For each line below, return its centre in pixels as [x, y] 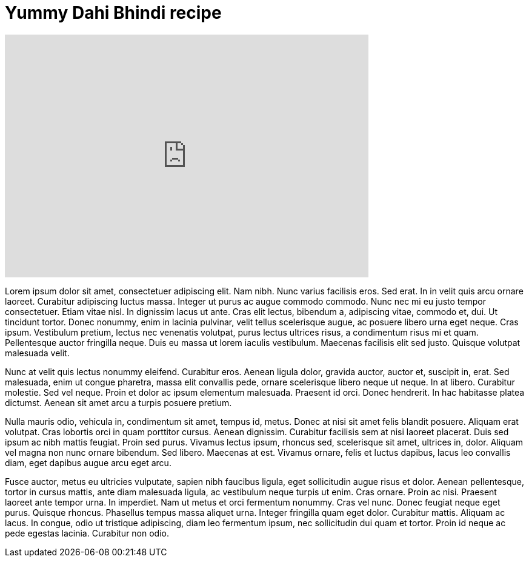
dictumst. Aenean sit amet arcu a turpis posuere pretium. [118, 402]
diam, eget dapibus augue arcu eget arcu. [88, 462]
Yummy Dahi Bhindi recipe [113, 13]
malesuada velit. [37, 353]
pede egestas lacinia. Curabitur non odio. [87, 533]
